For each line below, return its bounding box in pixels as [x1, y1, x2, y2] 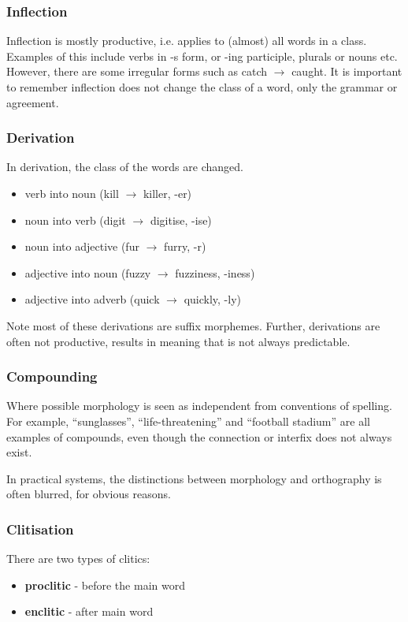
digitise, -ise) [150, 211, 212, 228]
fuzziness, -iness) [175, 264, 255, 281]
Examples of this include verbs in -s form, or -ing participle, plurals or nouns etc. [6, 47, 398, 64]
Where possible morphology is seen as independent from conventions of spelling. [6, 397, 392, 414]
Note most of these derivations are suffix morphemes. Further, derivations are [6, 317, 380, 333]
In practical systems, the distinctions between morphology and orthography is [6, 470, 382, 486]
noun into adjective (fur [24, 238, 139, 255]
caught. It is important [291, 63, 402, 80]
